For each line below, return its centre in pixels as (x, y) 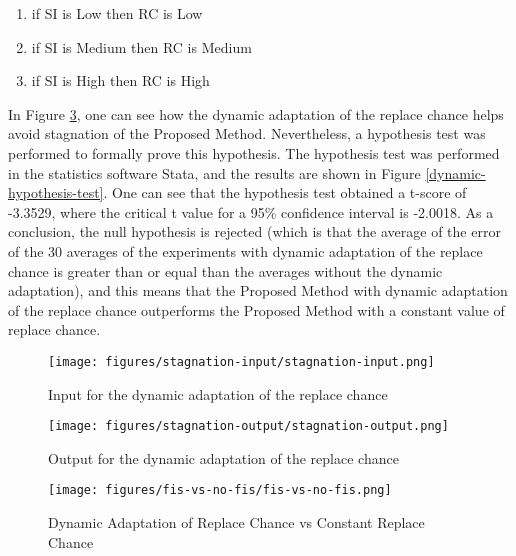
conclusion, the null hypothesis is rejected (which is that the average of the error (254, 231)
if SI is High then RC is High (120, 80)
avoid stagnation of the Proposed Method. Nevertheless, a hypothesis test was (247, 133)
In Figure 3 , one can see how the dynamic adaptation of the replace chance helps (256, 113)
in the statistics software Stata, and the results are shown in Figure (214, 172)
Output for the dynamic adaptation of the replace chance (223, 457)
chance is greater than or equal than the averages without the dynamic (225, 270)
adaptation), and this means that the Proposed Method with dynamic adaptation (258, 290)
